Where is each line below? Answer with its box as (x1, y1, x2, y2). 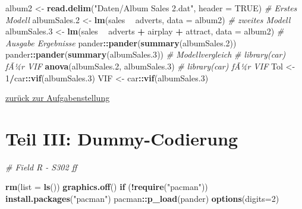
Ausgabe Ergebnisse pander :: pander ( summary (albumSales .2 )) (5, 36, 237, 49)
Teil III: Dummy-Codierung (5, 126, 238, 150)
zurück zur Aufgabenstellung (5, 91, 110, 104)
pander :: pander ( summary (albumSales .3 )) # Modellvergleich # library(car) (5, 48, 286, 61)
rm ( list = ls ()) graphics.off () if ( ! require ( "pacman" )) (5, 180, 208, 193)
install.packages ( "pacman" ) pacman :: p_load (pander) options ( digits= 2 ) (5, 192, 279, 205)
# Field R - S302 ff (5, 160, 77, 173)
